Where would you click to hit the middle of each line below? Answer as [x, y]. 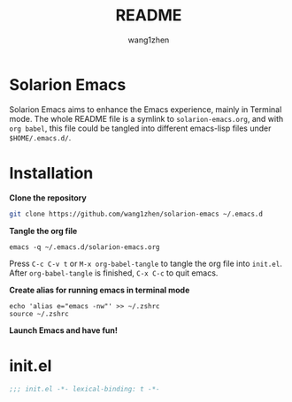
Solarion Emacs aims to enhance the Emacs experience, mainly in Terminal [146, 109]
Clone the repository [48, 197]
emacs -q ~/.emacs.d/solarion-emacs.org [85, 247]
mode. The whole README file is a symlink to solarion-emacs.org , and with [146, 118]
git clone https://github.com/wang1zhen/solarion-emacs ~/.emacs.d [136, 214]
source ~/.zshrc [39, 314]
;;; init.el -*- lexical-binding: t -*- [85, 390]
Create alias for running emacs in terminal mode [100, 290]
